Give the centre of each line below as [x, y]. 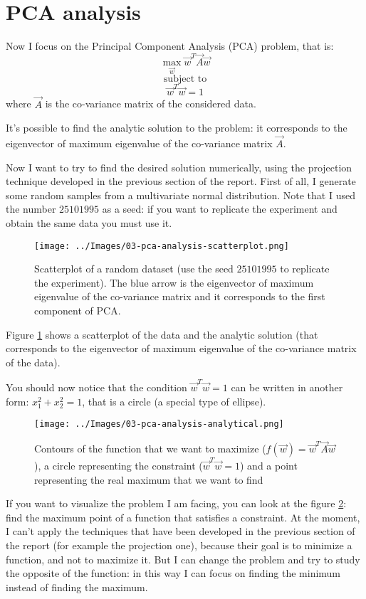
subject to [185, 79]
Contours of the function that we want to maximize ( [150, 449]
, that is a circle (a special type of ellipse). [174, 401]
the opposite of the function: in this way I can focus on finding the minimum [173, 573]
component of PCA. [78, 311]
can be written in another [287, 387]
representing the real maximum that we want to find [149, 479]
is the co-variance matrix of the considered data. [151, 104]
